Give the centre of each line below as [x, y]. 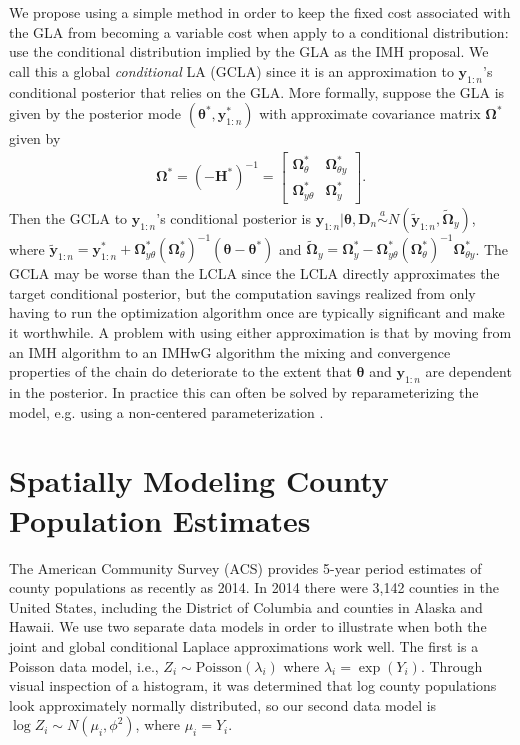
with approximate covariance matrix [370, 113]
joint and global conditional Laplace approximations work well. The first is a [244, 645]
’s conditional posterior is [233, 217]
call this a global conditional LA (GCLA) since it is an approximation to [231, 70]
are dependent [468, 371]
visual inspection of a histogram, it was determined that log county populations [253, 685]
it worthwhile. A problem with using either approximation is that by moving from [260, 332]
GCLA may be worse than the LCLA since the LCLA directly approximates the [254, 273]
